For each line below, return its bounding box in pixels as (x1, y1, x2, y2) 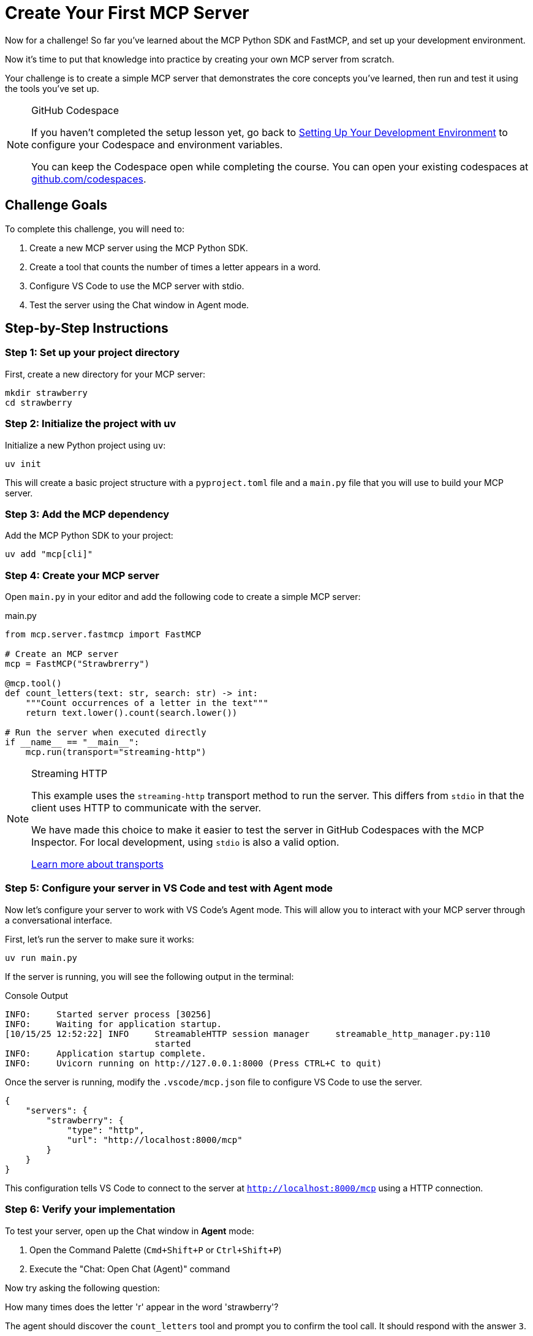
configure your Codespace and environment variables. (31, 138, 283, 151)
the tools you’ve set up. (5, 83, 99, 94)
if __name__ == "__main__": (5, 737, 140, 748)
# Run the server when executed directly (5, 727, 206, 738)
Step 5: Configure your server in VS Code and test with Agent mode (5, 882, 333, 895)
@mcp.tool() (5, 678, 62, 689)
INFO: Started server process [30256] (5, 1009, 212, 1019)
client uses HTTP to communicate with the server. (31, 802, 262, 814)
